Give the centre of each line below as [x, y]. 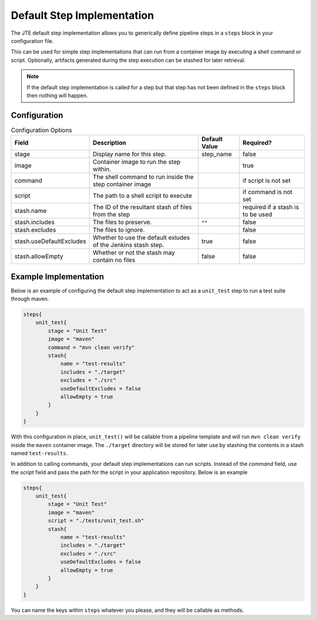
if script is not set [267, 181]
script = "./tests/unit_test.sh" [96, 521]
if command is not [268, 192]
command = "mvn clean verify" [91, 347]
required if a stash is [271, 207]
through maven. [30, 299]
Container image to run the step [137, 162]
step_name [217, 154]
